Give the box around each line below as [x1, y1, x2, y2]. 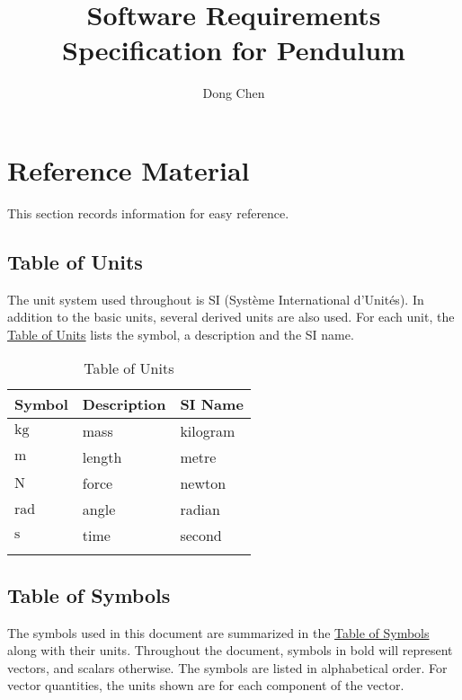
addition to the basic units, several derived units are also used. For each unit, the [7, 307, 455, 326]
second [180, 525, 222, 546]
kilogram [180, 421, 235, 442]
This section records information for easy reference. [7, 203, 289, 222]
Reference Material [7, 151, 250, 188]
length [82, 447, 122, 468]
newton [180, 473, 227, 494]
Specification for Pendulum [62, 31, 405, 68]
